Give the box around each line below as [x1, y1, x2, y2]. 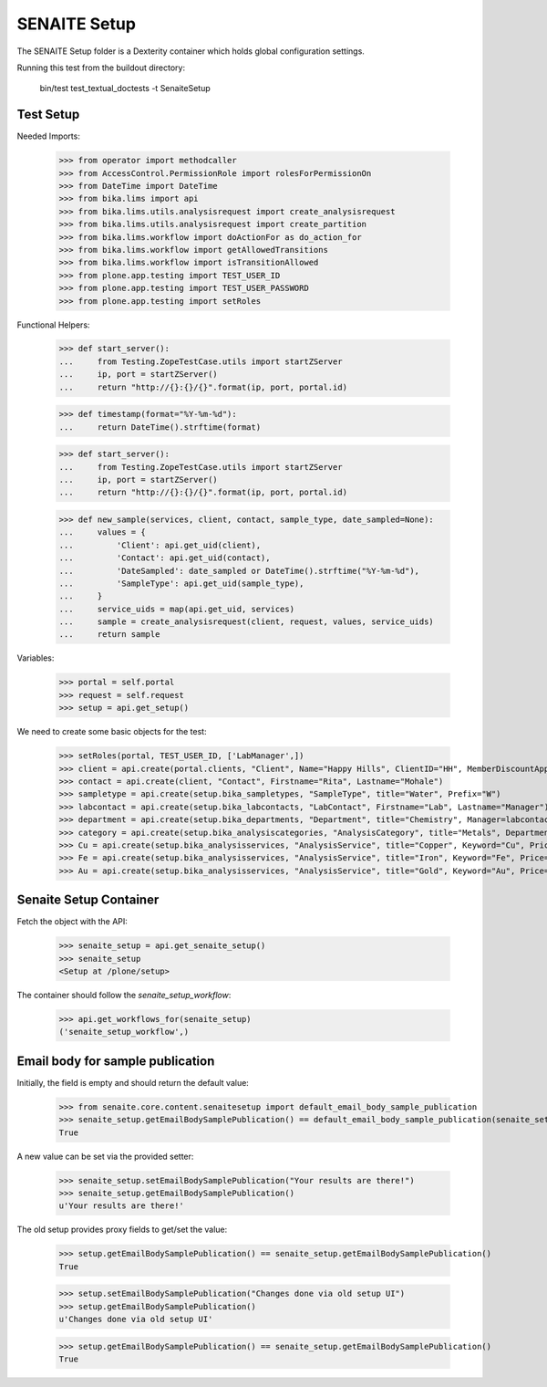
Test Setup [16, 107, 80, 122]
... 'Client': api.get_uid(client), [58, 539, 262, 550]
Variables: [16, 652, 55, 663]
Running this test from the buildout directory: [16, 62, 186, 73]
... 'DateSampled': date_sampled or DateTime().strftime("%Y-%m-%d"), [58, 566, 419, 576]
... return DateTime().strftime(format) [58, 422, 262, 433]
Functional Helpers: [16, 319, 90, 330]
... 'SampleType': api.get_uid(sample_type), [58, 578, 304, 589]
